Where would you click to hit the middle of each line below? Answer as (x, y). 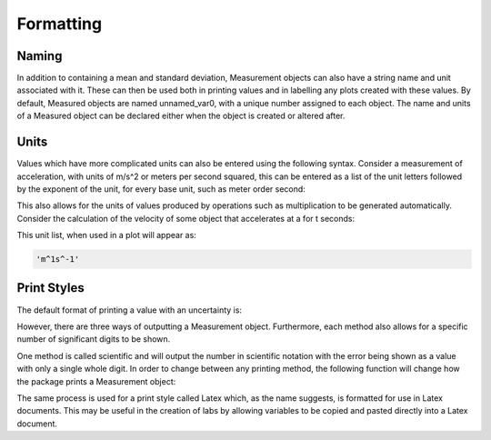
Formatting (60, 24)
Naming (40, 56)
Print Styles (51, 288)
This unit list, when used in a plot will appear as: (107, 235)
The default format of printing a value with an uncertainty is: (130, 310)
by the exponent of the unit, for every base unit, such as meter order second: (161, 189)
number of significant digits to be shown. (94, 339)
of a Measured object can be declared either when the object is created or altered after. (181, 116)
